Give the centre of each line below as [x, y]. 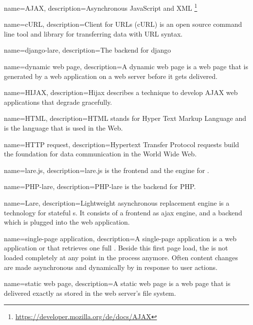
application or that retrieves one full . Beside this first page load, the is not [116, 248]
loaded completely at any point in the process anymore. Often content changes [121, 257]
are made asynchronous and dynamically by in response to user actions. [111, 267]
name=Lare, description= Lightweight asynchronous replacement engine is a [117, 202]
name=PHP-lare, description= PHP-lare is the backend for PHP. [100, 186]
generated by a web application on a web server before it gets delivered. [111, 76]
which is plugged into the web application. [67, 222]
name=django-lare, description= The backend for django [88, 50]
